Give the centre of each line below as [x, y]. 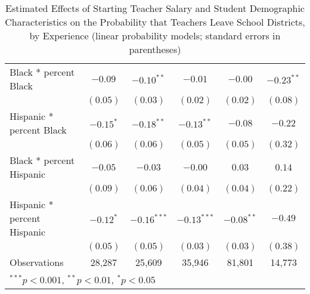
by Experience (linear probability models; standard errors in [155, 35]
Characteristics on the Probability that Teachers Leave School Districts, [155, 22]
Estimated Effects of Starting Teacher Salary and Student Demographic [155, 8]
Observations [37, 262]
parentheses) [155, 49]
